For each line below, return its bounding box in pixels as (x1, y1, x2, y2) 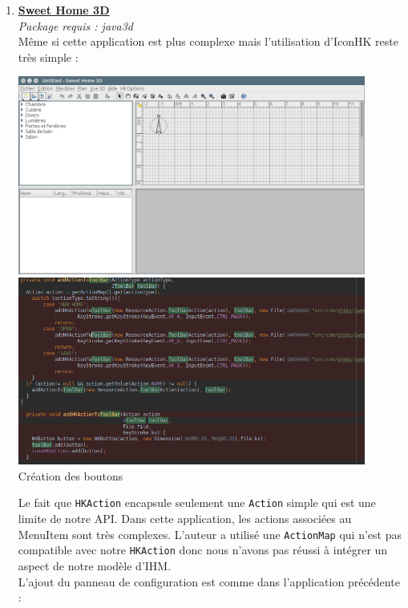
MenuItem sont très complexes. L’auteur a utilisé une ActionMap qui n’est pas (18, 525, 402, 542)
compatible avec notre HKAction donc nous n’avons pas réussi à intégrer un (18, 541, 388, 558)
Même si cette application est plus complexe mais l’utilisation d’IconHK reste (18, 33, 398, 50)
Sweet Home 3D (18, 2, 110, 18)
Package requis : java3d (18, 17, 133, 34)
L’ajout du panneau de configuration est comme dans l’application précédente (18, 573, 400, 590)
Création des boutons (18, 467, 123, 484)
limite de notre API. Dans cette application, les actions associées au (18, 510, 352, 527)
